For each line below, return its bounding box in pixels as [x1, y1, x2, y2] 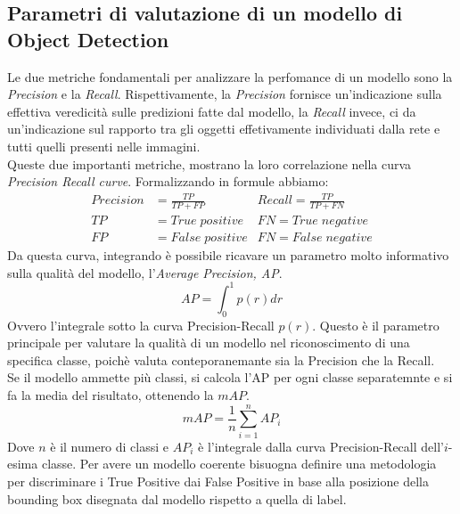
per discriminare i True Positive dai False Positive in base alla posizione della [7, 471, 429, 490]
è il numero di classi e [50, 436, 169, 455]
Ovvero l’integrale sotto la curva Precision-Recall [7, 315, 275, 334]
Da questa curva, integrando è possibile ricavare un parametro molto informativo [7, 246, 449, 265]
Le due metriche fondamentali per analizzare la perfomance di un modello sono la [7, 67, 453, 86]
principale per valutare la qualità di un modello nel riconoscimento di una [7, 333, 410, 352]
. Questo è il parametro [312, 315, 439, 334]
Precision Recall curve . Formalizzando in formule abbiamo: [7, 172, 329, 191]
